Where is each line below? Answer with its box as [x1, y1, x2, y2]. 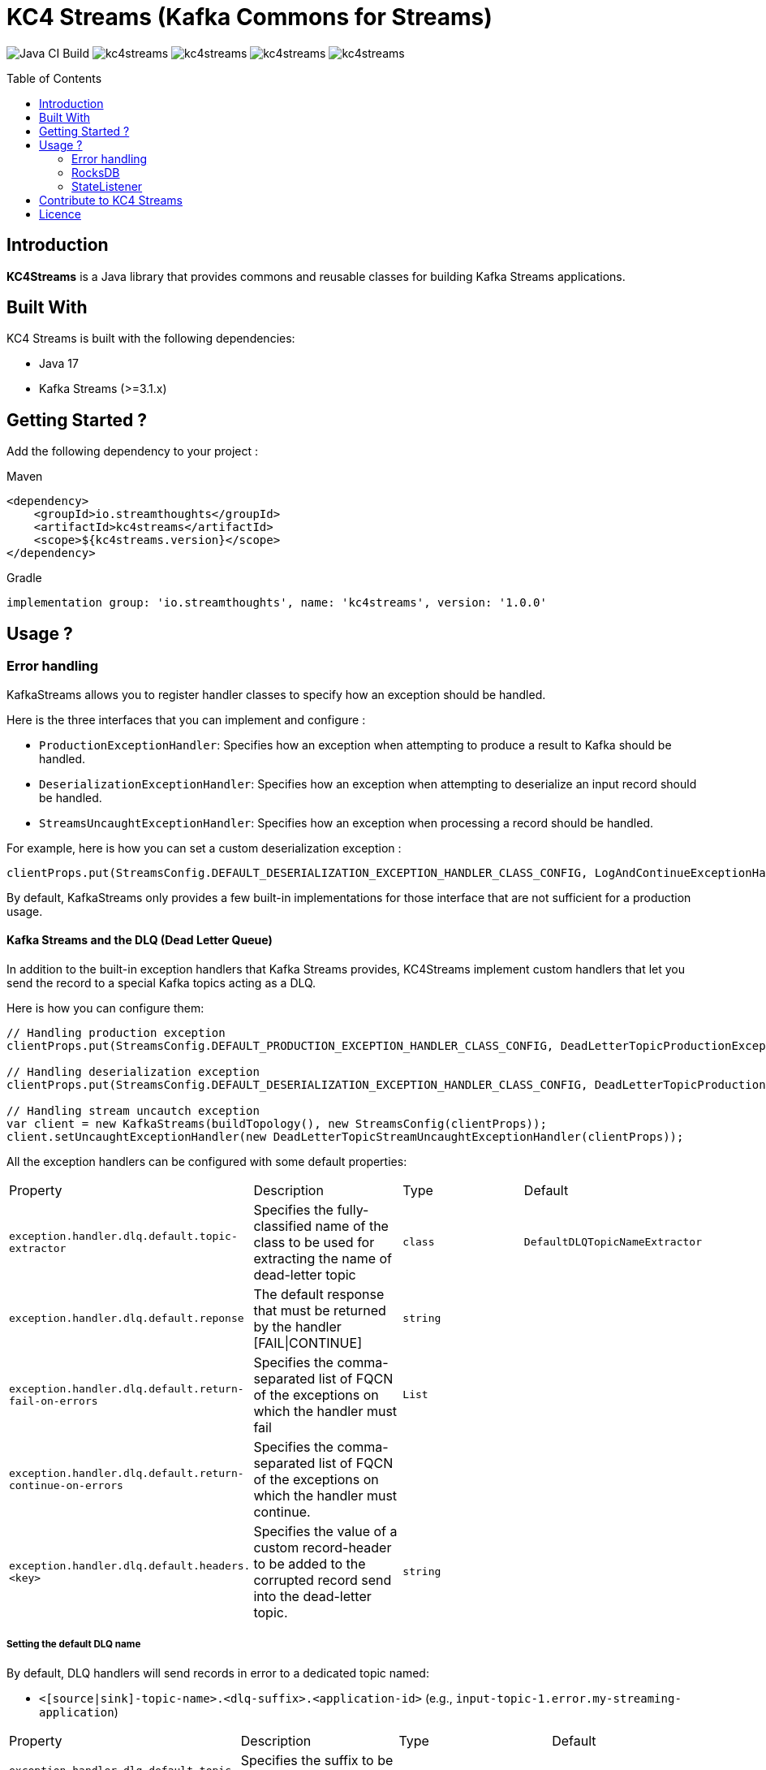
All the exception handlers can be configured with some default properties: [6, 1154, 407, 1168]
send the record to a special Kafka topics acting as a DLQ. [6, 975, 316, 990]
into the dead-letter [253, 1587, 372, 1604]
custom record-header [253, 1539, 392, 1556]
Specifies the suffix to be [240, 1751, 394, 1768]
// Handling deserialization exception [6, 1064, 260, 1078]
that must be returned [253, 1302, 386, 1319]
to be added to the [253, 1555, 366, 1572]
